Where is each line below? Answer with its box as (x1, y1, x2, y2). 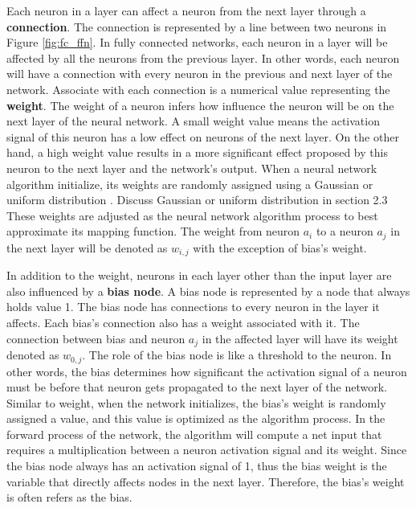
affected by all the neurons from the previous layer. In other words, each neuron (6, 49, 400, 66)
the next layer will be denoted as (6, 239, 168, 256)
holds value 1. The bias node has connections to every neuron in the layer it (6, 298, 380, 315)
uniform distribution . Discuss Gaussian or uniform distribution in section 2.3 (6, 191, 388, 208)
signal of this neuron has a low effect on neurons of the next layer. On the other (6, 128, 399, 145)
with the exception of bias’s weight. (193, 239, 367, 256)
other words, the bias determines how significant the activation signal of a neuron (6, 363, 407, 379)
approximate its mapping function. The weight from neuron (6, 223, 300, 240)
